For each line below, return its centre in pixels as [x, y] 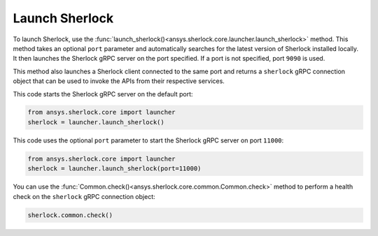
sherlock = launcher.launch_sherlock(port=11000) [114, 169]
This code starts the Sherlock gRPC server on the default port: [103, 94]
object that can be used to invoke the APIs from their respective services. [119, 81]
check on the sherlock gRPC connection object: [84, 196]
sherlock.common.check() [70, 215]
